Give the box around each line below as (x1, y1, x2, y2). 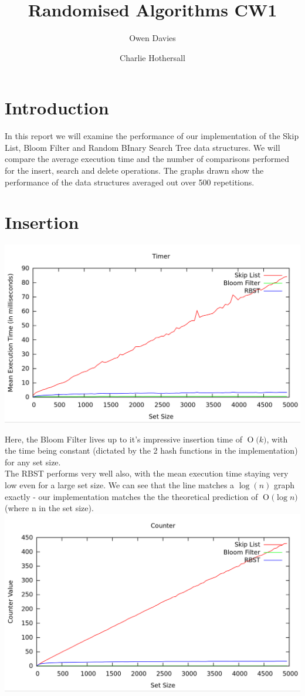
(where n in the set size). (5, 502, 94, 514)
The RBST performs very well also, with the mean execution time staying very (5, 467, 289, 479)
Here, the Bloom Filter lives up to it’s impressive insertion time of (5, 433, 242, 445)
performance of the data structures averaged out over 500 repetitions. (5, 175, 255, 188)
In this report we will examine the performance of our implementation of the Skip (5, 130, 299, 142)
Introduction (5, 96, 109, 120)
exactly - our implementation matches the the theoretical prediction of (5, 490, 258, 502)
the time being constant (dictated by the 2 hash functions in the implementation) (5, 444, 298, 457)
